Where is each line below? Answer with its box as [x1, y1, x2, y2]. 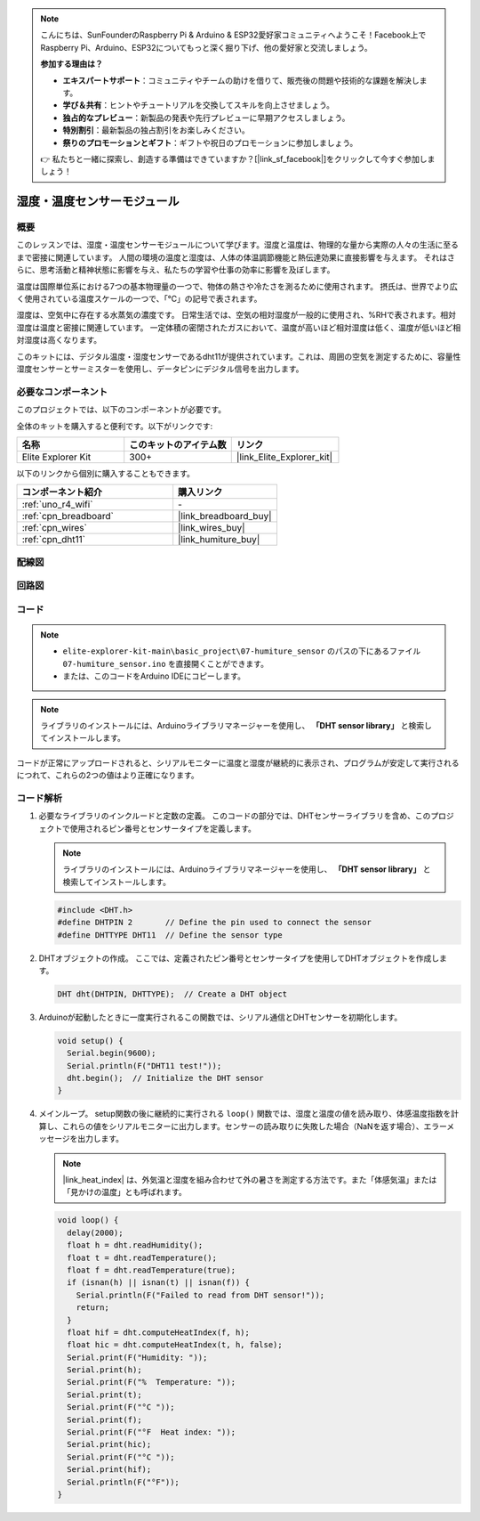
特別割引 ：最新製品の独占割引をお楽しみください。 [62, 125, 250, 135]
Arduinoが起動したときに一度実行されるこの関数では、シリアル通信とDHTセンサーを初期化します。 [38, 1012, 403, 1022]
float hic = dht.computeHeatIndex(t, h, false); [67, 1340, 284, 1350]
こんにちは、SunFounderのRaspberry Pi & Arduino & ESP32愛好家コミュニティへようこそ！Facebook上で [40, 29, 427, 40]
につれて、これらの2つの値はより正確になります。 [16, 770, 199, 781]
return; [76, 1303, 110, 1313]
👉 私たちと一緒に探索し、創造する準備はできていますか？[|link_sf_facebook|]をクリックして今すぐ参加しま [40, 153, 436, 164]
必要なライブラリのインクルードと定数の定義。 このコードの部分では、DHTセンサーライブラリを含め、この [38, 810, 431, 821]
